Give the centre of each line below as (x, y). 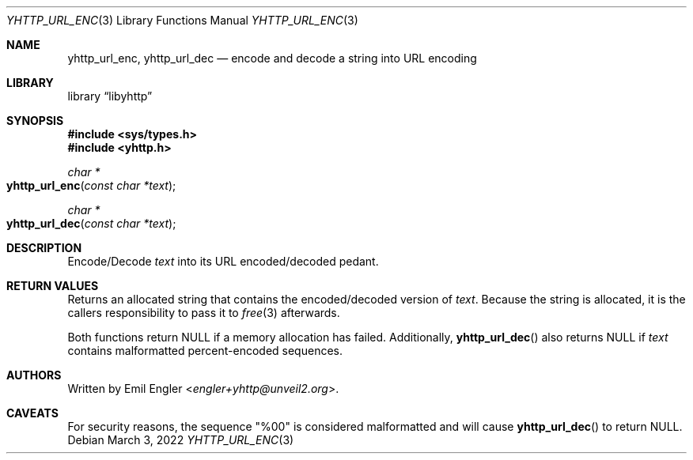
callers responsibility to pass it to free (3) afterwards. (204, 313)
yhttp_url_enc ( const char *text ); (91, 185)
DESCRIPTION (44, 248)
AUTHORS (34, 375)
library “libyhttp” (110, 96)
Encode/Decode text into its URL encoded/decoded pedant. (223, 261)
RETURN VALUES (53, 286)
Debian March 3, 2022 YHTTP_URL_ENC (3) (181, 440)
